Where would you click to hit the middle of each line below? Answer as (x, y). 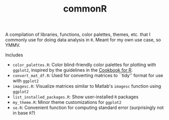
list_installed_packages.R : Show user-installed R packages (75, 97)
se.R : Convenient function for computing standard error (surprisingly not (88, 108)
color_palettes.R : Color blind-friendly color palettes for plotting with (84, 65)
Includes (14, 55)
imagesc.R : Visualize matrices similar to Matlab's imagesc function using (87, 86)
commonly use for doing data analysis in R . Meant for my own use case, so (83, 40)
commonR (85, 9)
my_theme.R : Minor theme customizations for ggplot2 (67, 102)
